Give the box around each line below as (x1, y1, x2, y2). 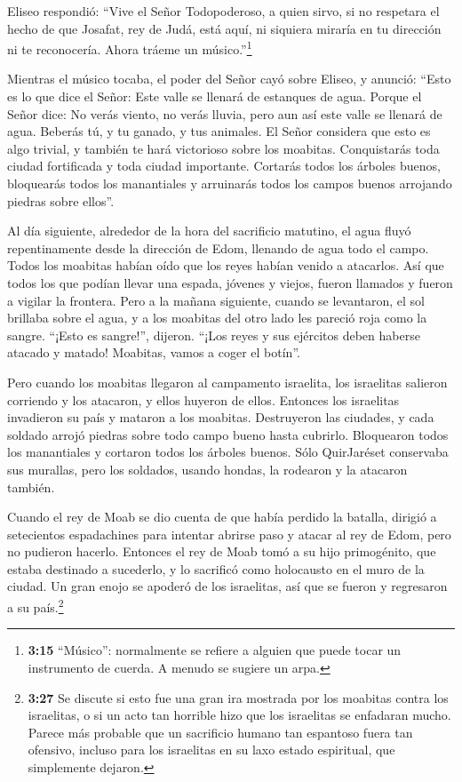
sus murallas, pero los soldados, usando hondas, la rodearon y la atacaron (7, 459, 408, 478)
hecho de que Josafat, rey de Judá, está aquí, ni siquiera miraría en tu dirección (7, 19, 442, 37)
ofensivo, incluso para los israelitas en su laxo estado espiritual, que (28, 740, 395, 759)
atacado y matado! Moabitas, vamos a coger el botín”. (7, 343, 300, 362)
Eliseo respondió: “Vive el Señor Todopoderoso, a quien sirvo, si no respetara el (7, 2, 440, 20)
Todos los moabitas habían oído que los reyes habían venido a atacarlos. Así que (7, 256, 444, 275)
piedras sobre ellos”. (7, 191, 115, 210)
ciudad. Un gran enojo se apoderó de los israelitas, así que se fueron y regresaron (7, 577, 448, 595)
